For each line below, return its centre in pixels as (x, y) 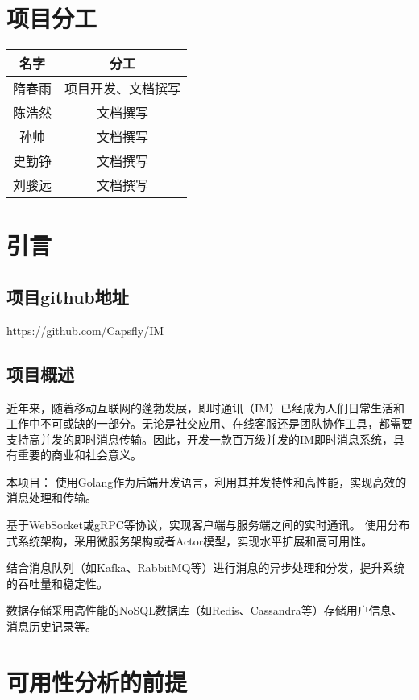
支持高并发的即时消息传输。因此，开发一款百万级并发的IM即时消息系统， (200, 439)
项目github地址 (68, 296)
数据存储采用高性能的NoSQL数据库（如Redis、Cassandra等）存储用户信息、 (205, 610)
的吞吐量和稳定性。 (57, 583)
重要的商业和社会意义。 (79, 455)
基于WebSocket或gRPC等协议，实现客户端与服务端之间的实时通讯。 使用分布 (208, 525)
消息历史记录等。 (52, 626)
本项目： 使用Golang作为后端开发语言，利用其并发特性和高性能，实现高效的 (207, 481)
